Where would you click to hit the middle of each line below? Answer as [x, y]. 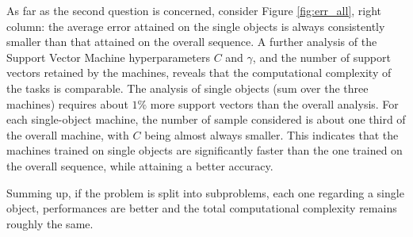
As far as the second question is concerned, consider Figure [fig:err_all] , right [194, 10]
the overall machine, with [68, 134]
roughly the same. [50, 223]
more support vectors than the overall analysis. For [274, 103]
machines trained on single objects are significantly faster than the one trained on [205, 150]
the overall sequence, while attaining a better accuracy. [140, 165]
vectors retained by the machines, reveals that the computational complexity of [199, 73]
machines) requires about [67, 103]
